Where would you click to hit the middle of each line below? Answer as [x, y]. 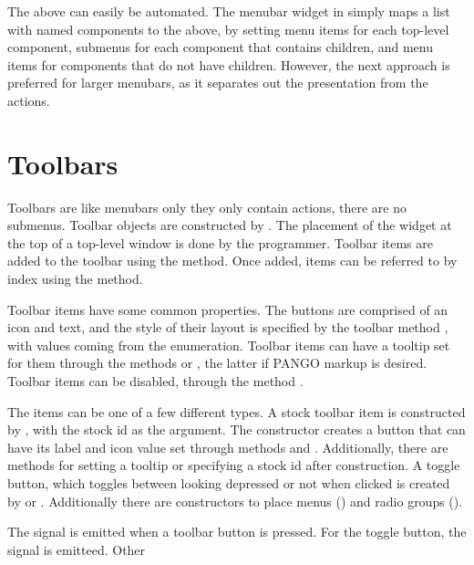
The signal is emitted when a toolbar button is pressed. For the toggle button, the [237, 532]
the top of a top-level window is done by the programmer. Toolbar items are [220, 242]
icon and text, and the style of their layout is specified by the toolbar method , [228, 327]
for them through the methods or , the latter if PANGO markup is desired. [217, 363]
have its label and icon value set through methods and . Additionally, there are [228, 447]
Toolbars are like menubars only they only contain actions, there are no [207, 207]
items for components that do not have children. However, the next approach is [229, 64]
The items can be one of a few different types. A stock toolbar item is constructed [237, 411]
